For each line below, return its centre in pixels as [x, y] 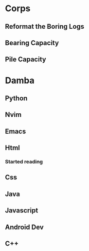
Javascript [22, 210]
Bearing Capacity [32, 43]
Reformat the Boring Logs [45, 27]
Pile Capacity [26, 60]
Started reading [24, 162]
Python [16, 98]
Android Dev [24, 227]
